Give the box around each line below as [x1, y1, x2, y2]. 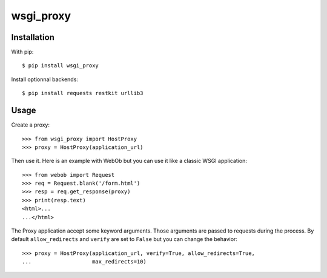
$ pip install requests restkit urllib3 [22, 90, 144, 97]
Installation [11, 32, 54, 42]
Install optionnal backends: [11, 76, 79, 83]
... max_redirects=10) [22, 258, 147, 265]
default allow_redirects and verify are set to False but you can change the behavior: [11, 236, 237, 243]
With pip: [11, 48, 34, 56]
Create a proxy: [11, 121, 50, 128]
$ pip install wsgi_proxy [22, 62, 99, 69]
